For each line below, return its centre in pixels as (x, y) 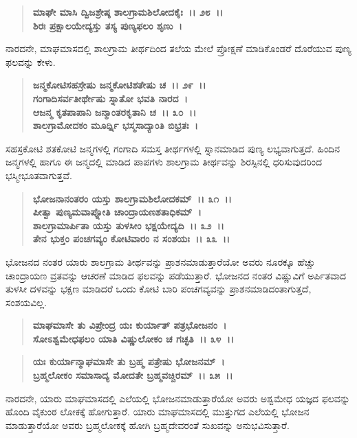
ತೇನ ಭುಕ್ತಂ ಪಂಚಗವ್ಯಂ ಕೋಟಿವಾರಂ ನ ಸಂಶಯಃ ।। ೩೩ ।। (131, 239)
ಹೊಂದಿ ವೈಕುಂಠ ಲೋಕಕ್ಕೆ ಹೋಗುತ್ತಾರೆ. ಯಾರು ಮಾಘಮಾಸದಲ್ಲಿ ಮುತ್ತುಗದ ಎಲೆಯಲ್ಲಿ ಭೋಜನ (158, 412)
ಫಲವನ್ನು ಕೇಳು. (31, 61)
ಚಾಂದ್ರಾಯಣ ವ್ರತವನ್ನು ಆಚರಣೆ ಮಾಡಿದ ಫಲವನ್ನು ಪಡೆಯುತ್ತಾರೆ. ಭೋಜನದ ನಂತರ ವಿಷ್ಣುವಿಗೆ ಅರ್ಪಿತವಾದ (176, 275)
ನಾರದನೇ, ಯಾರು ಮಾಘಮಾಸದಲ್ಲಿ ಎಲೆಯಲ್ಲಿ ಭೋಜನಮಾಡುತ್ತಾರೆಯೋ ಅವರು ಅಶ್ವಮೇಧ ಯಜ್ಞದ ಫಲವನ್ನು (178, 398)
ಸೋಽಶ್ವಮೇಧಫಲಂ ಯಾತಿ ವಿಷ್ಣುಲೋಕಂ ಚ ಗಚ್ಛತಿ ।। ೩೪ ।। (133, 338)
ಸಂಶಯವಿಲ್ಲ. (26, 302)
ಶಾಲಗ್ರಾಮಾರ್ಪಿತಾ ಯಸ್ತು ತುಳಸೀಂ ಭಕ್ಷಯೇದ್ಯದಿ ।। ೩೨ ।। (128, 225)
